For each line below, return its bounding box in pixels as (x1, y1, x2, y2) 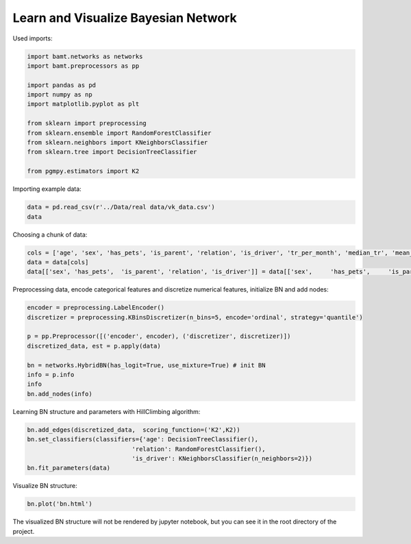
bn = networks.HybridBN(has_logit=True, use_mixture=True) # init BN (27, 361, 266, 369)
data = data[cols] (27, 258, 89, 266)
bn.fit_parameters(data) (27, 464, 111, 472)
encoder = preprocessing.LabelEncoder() (27, 304, 164, 311)
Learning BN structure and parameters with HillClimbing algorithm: (12, 407, 201, 415)
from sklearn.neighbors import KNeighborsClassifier (27, 139, 208, 146)
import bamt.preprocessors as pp (27, 62, 140, 70)
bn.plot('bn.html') (27, 500, 92, 508)
